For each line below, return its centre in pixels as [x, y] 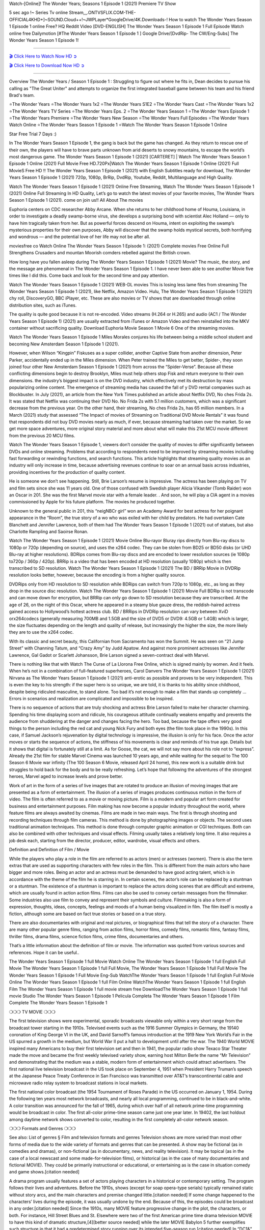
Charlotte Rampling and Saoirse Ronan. [49, 531]
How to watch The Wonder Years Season [210, 19]
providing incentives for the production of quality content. [67, 472]
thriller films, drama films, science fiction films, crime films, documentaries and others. [96, 936]
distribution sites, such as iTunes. [43, 305]
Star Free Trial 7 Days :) [33, 134]
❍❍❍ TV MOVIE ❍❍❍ [32, 1012]
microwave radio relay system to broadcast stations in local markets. [79, 1083]
